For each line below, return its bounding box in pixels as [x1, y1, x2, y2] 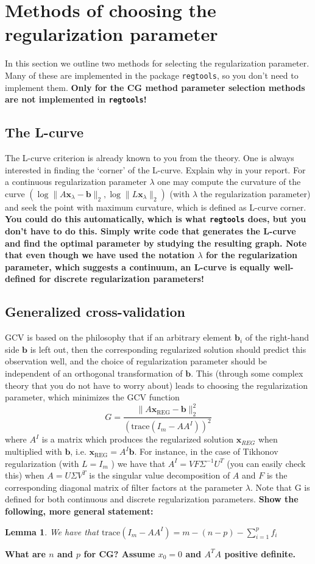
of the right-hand [245, 331, 309, 344]
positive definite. [224, 547, 296, 560]
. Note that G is [250, 480, 310, 493]
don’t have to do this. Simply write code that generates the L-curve [5, 225, 296, 237]
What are [5, 547, 46, 560]
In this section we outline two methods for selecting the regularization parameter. [5, 57, 310, 70]
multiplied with [5, 445, 62, 458]
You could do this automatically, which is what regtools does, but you [5, 212, 306, 225]
